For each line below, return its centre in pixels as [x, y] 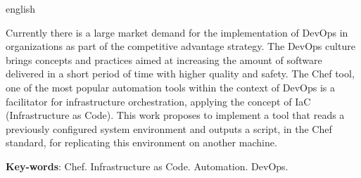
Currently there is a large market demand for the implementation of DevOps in [177, 32]
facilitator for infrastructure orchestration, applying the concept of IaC [158, 101]
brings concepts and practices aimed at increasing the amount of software [164, 59]
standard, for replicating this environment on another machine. [141, 142]
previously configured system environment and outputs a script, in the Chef [169, 128]
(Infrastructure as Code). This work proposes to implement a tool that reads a [175, 115]
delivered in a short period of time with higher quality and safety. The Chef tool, [180, 74]
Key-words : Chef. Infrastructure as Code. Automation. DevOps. [147, 166]
